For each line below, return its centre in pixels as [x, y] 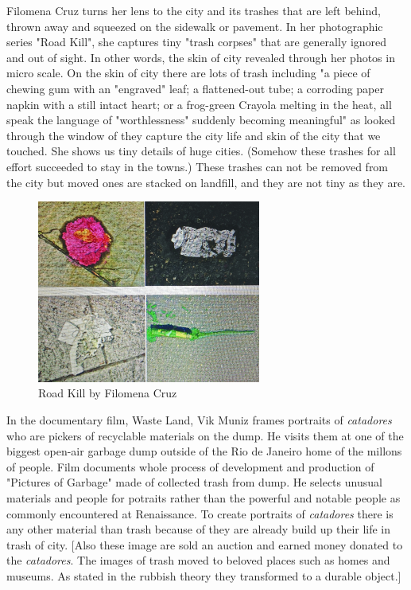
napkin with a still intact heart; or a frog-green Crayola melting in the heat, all [199, 104]
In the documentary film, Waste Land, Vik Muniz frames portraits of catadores [199, 420]
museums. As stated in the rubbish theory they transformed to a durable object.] [204, 576]
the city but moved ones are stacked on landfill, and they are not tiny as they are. [206, 182]
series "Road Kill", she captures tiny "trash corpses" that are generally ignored [197, 42]
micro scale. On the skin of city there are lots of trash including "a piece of [188, 73]
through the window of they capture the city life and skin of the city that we [194, 135]
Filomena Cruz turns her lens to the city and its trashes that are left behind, [194, 10]
